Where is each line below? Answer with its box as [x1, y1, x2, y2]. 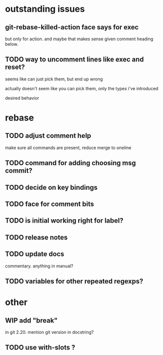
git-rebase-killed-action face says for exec [5, 23, 139, 31]
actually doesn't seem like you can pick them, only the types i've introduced [5, 85, 159, 91]
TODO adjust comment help [5, 131, 92, 140]
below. [5, 41, 19, 47]
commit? [5, 167, 33, 175]
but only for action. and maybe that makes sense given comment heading [5, 36, 153, 42]
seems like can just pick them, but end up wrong [5, 76, 103, 82]
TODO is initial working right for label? [5, 217, 124, 225]
